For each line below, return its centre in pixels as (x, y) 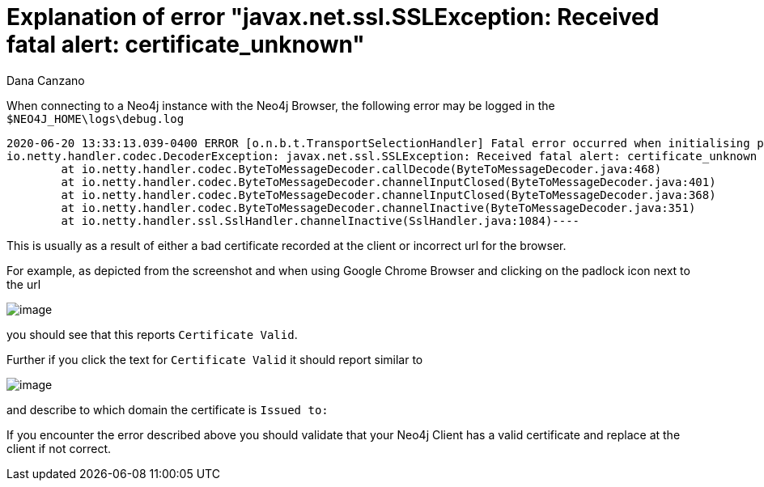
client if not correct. (59, 448)
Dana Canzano (46, 80)
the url (24, 284)
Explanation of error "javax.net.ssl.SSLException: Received (333, 17)
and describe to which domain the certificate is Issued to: (168, 409)
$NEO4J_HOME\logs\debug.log (95, 119)
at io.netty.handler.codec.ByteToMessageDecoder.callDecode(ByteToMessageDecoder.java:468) (361, 169)
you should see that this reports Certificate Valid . (152, 334)
